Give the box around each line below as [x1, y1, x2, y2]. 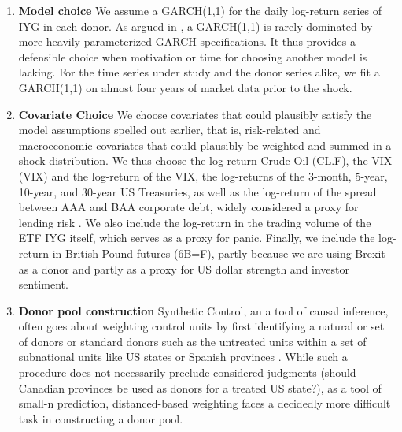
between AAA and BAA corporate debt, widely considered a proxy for [18, 199, 359, 215]
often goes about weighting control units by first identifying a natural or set [18, 318, 385, 334]
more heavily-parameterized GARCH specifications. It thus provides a [18, 33, 356, 50]
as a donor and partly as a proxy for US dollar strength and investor [18, 260, 350, 277]
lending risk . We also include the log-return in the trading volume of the [18, 214, 371, 230]
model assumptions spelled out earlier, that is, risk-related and [18, 121, 321, 138]
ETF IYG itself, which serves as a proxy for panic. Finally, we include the [18, 229, 375, 246]
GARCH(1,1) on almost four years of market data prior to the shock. [18, 79, 352, 95]
